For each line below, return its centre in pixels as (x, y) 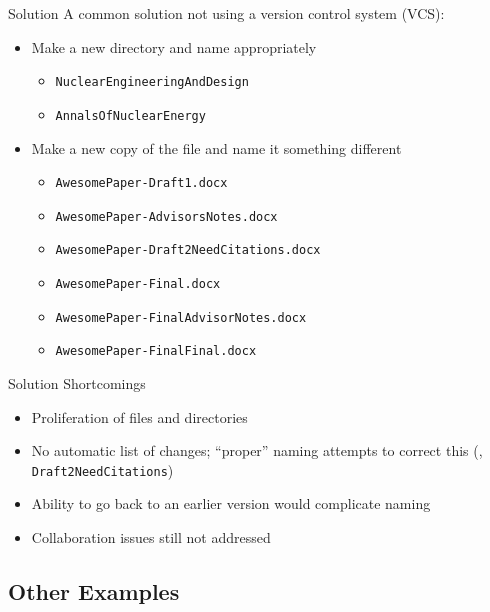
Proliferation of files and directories (139, 416)
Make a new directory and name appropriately (174, 46)
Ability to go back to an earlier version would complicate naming (231, 503)
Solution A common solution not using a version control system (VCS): (226, 13)
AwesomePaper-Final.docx (138, 284)
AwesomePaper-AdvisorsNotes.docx (166, 216)
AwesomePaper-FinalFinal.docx (156, 351)
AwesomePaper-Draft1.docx (141, 183)
